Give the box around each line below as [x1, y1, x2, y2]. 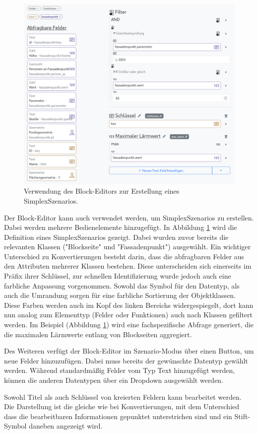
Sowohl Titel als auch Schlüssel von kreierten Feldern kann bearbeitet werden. [4, 391, 242, 402]
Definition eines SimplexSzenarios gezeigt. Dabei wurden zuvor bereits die [4, 231, 229, 242]
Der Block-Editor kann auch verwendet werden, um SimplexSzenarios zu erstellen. [4, 212, 254, 222]
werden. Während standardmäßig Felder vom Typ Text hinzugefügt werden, [4, 365, 235, 375]
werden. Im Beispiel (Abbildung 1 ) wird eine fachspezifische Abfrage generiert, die [4, 319, 254, 330]
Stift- [234, 411, 251, 421]
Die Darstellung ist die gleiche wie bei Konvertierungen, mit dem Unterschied [4, 401, 240, 412]
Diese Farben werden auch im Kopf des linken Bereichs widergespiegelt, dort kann [4, 299, 254, 310]
